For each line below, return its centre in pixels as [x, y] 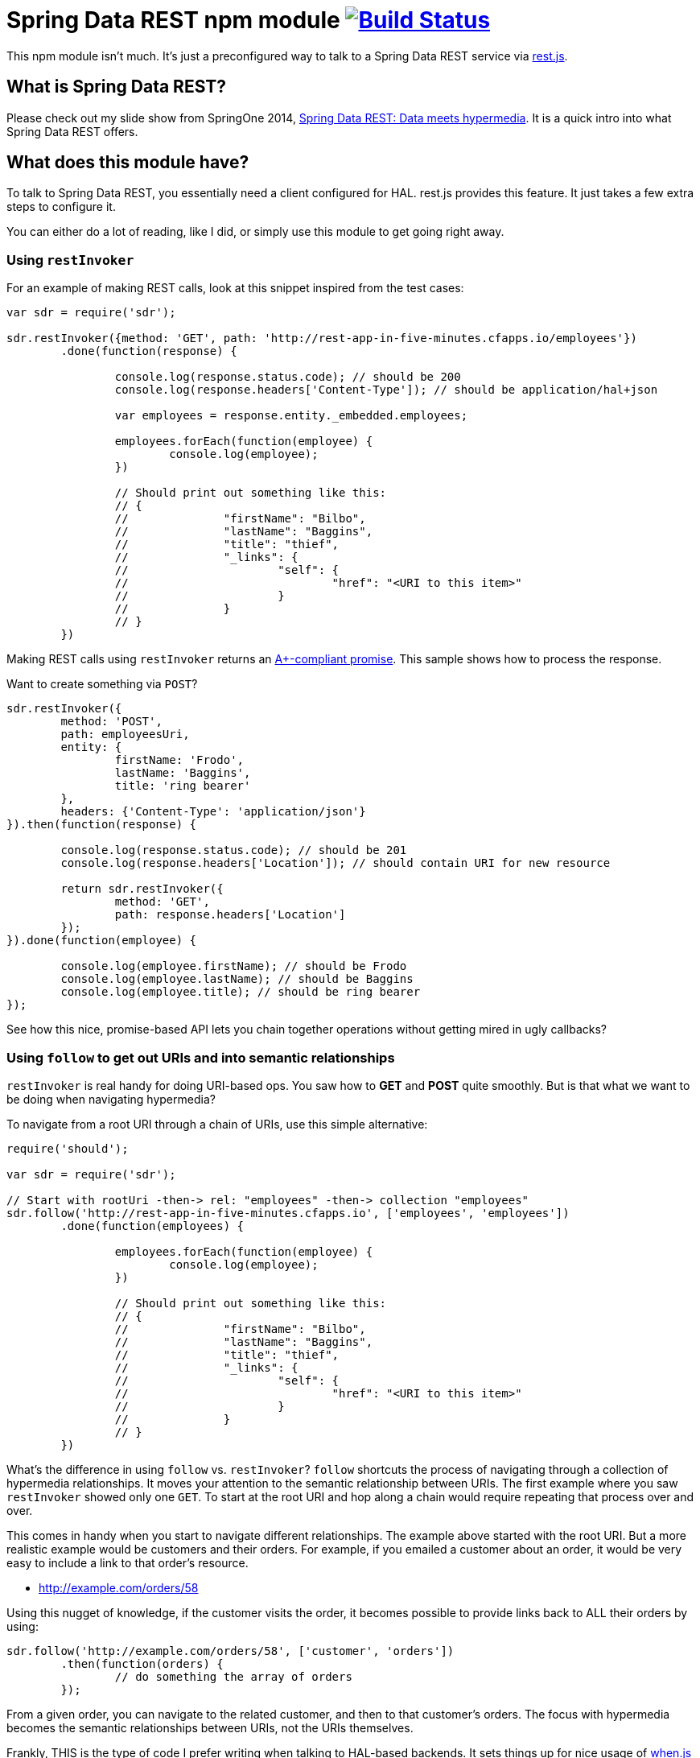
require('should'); [68, 1148]
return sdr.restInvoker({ [142, 889]
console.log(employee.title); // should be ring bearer [241, 992]
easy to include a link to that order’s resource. [128, 1562]
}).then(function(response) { [102, 825]
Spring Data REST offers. [72, 131]
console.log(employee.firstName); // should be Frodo [234, 966]
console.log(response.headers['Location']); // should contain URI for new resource [336, 863]
